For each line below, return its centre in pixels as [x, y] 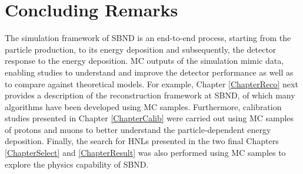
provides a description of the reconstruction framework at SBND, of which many [150, 95]
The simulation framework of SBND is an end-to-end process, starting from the [148, 38]
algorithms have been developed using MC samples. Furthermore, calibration [143, 106]
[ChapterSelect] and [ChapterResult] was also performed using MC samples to [145, 153]
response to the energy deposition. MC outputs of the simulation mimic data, [144, 61]
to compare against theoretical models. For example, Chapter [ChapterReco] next [151, 83]
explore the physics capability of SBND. [77, 164]
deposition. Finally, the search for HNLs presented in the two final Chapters [142, 141]
